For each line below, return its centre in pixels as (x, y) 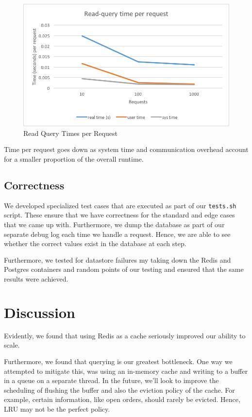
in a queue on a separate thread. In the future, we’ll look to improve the (111, 380)
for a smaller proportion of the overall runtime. (74, 159)
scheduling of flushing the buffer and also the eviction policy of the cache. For (119, 390)
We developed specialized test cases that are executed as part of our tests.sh (120, 205)
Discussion (40, 312)
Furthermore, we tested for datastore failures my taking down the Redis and (118, 259)
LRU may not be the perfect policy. (57, 409)
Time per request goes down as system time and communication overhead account (126, 149)
